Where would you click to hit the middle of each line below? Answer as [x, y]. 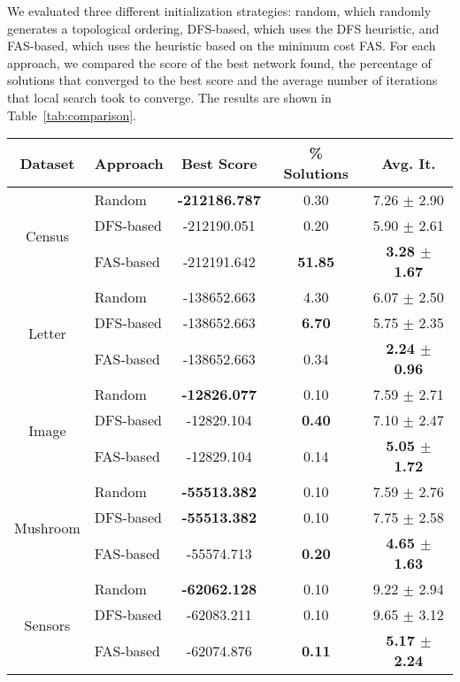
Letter [47, 333]
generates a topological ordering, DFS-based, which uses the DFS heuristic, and [223, 28]
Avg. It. [409, 163]
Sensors [47, 625]
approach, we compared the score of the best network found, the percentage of [219, 62]
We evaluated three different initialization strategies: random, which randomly [219, 11]
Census [47, 235]
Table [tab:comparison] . [72, 115]
